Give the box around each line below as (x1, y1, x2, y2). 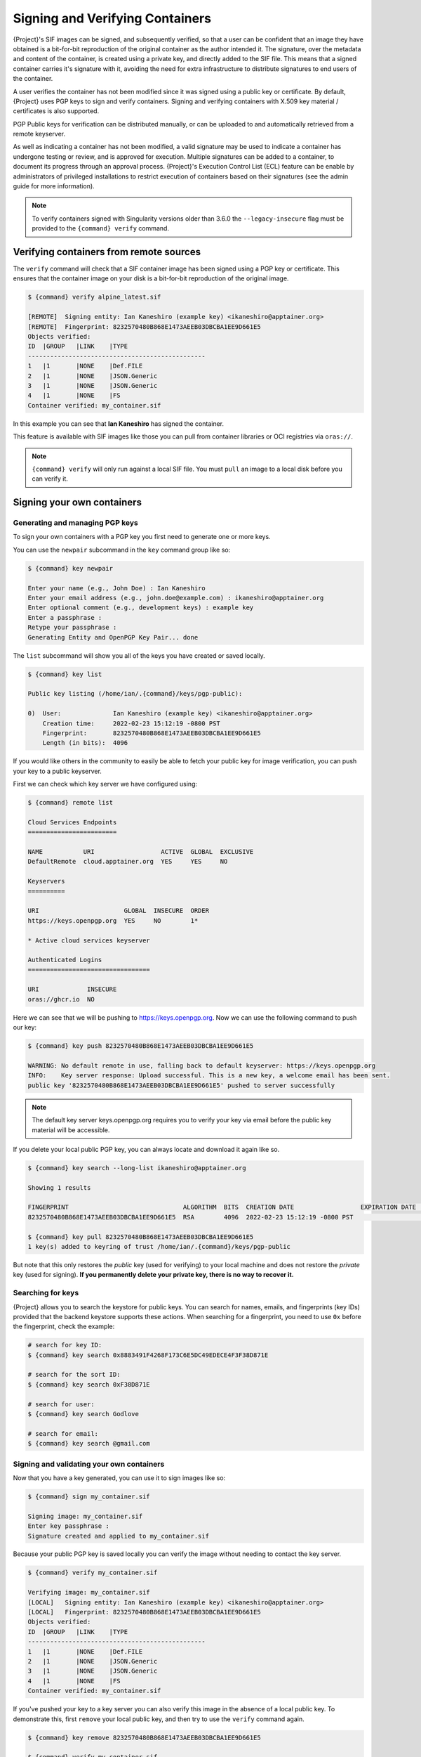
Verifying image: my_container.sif (27, 1588, 150, 1597)
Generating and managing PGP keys (13, 518, 138, 528)
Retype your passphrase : (27, 623, 117, 632)
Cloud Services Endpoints (27, 818, 117, 826)
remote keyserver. (13, 130, 66, 138)
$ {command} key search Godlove (27, 1410, 140, 1418)
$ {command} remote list (27, 798, 114, 807)
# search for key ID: (27, 1341, 102, 1349)
